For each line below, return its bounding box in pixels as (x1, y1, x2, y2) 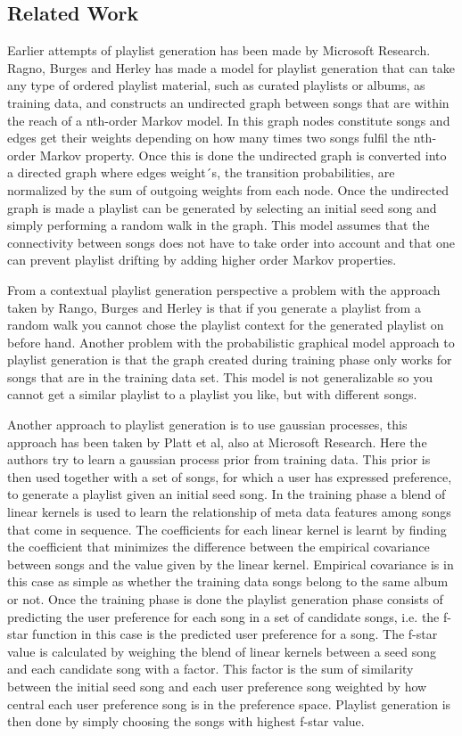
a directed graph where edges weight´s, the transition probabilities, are (7, 163, 395, 182)
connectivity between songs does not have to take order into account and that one (7, 233, 455, 251)
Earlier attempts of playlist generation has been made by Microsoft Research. (7, 41, 431, 60)
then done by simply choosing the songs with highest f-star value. (7, 712, 365, 731)
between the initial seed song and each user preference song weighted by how (7, 676, 427, 695)
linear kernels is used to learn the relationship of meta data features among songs (7, 503, 451, 521)
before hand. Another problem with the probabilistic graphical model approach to (7, 332, 455, 351)
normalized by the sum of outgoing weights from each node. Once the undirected (7, 180, 449, 199)
